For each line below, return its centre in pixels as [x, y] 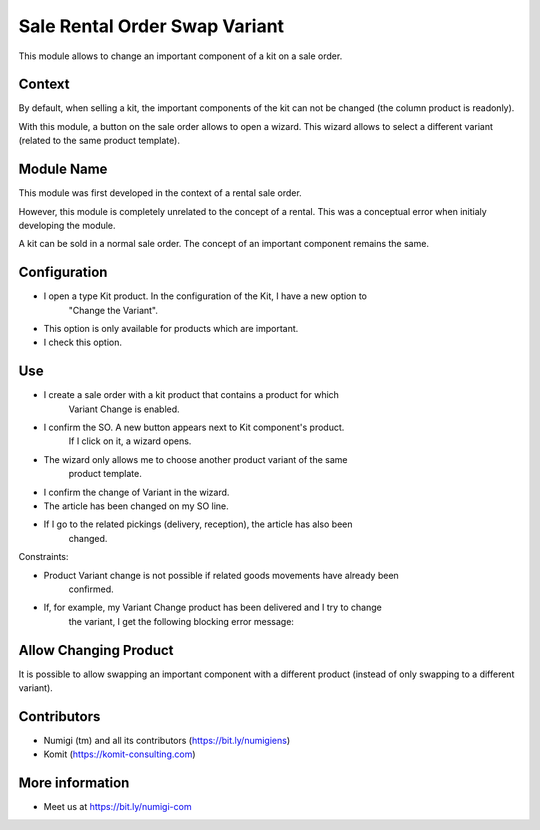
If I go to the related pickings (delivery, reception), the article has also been [198, 524]
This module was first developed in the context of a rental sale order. [160, 193]
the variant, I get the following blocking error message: [181, 621]
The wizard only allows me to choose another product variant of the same [195, 459]
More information [74, 783]
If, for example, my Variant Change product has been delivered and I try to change [212, 607]
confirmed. [91, 589]
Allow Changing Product [96, 650]
